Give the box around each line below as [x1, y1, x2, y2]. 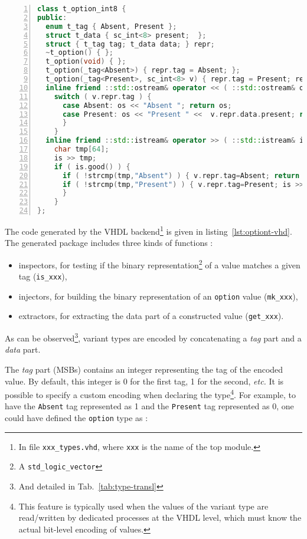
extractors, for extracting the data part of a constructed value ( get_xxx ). [18, 310, 284, 322]
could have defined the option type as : [5, 412, 148, 423]
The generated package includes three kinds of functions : [5, 236, 213, 249]
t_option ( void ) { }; [45, 57, 126, 66]
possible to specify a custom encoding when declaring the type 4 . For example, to [5, 387, 296, 400]
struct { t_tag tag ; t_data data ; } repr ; [45, 40, 215, 48]
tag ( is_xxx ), [18, 270, 67, 282]
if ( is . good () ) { [54, 162, 130, 171]
